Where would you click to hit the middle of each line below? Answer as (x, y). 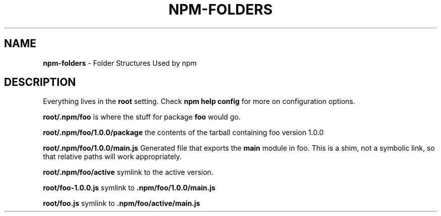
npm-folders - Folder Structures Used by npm (120, 63)
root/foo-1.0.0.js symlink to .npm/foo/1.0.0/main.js (129, 188)
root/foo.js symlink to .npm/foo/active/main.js (122, 203)
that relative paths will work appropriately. (112, 157)
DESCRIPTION (40, 82)
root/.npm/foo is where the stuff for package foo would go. (142, 117)
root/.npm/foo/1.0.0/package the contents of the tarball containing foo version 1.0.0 (183, 133)
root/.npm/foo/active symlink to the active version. (128, 172)
